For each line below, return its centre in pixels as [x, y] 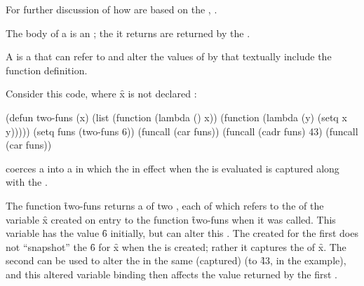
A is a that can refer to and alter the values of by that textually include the [169, 56]
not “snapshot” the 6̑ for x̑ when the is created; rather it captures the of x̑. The [176, 246]
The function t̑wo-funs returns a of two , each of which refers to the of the [165, 205]
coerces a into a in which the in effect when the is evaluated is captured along [173, 168]
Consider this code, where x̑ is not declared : [101, 94]
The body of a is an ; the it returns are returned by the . [128, 33]
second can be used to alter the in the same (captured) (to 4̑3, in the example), [176, 260]
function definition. [47, 70]
